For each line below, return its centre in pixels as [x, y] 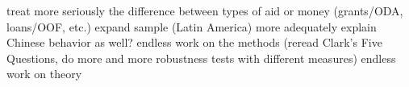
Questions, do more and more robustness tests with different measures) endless [201, 58]
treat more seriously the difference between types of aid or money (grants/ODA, [205, 10]
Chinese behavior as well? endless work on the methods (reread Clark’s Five [194, 42]
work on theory [44, 74]
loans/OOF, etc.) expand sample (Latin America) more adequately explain [192, 26]
